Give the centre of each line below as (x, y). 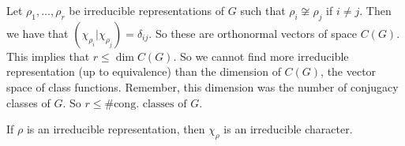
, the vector (349, 71)
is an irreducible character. (288, 129)
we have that (37, 33)
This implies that (48, 56)
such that (263, 10)
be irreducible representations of (147, 10)
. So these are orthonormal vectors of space (253, 33)
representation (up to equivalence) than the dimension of (144, 71)
